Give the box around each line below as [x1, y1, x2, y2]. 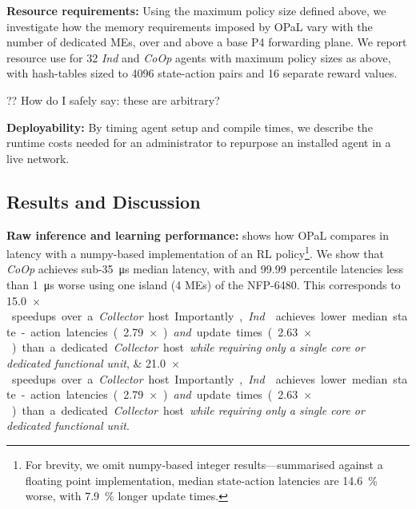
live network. [6, 149, 70, 166]
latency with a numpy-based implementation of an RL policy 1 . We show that [6, 243, 384, 261]
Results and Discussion [6, 189, 201, 213]
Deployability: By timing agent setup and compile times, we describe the [6, 118, 373, 135]
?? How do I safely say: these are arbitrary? [6, 91, 220, 108]
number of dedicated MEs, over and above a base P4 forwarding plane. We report [6, 34, 407, 50]
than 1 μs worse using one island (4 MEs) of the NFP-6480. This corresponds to [6, 276, 401, 292]
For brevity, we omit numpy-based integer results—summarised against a [25, 455, 383, 472]
